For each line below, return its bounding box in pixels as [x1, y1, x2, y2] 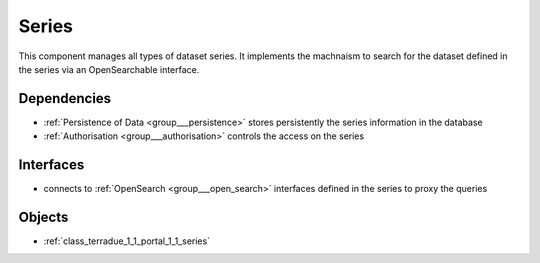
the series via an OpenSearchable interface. [18, 63, 200, 75]
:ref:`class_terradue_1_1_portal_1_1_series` [43, 235, 210, 247]
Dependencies [18, 90, 112, 107]
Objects [18, 208, 69, 225]
